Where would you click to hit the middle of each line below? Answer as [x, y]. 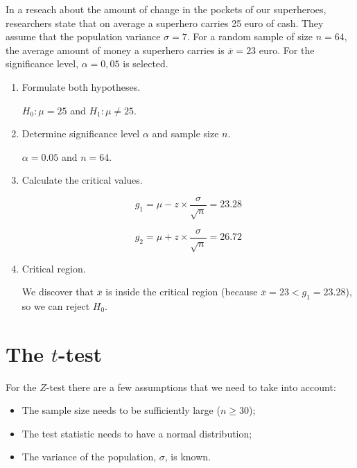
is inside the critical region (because [182, 292]
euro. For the [287, 50]
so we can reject [56, 305]
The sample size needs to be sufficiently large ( [121, 410]
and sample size [185, 133]
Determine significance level [81, 133]
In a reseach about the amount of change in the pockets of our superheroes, [166, 9]
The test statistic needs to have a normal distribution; [137, 433]
